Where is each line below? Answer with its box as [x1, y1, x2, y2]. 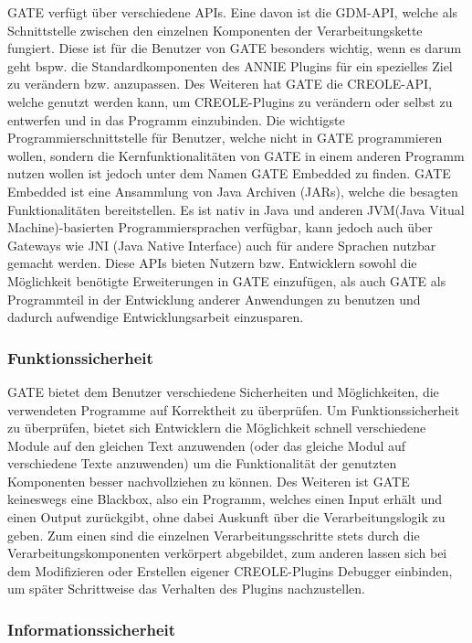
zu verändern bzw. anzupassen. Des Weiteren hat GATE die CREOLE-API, [7, 74, 432, 93]
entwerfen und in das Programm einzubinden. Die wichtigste [7, 110, 345, 129]
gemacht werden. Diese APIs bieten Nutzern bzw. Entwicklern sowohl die [7, 253, 417, 273]
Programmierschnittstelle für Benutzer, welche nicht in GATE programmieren [7, 128, 443, 147]
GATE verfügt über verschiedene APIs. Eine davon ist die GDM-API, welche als [7, 3, 458, 21]
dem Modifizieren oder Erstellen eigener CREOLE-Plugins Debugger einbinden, [7, 561, 453, 580]
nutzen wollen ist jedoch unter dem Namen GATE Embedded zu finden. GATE [7, 164, 451, 183]
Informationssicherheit [7, 617, 176, 640]
